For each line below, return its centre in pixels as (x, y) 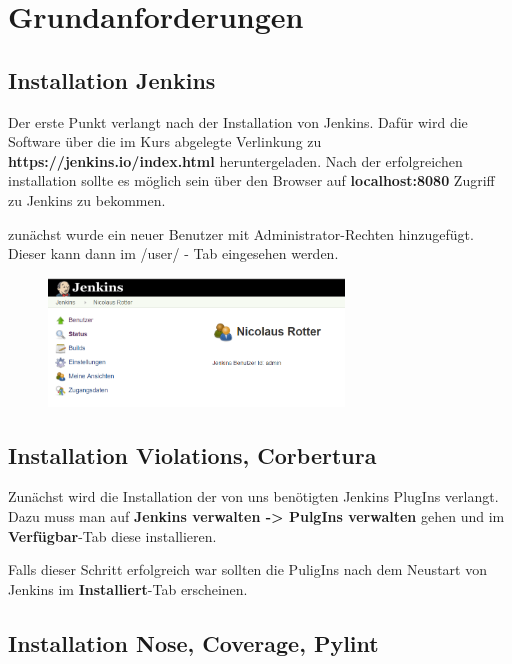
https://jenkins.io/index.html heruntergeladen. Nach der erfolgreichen (235, 160)
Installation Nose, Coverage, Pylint (193, 642)
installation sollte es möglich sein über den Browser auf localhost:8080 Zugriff (251, 180)
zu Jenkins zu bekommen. (87, 199)
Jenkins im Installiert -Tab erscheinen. (128, 588)
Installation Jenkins (112, 79)
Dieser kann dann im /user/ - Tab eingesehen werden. (173, 253)
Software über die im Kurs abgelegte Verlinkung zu (165, 141)
